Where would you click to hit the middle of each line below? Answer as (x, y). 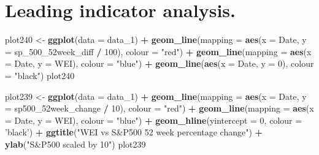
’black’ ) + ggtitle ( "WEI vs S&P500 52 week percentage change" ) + (134, 132)
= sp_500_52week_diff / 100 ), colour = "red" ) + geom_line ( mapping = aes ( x (158, 51)
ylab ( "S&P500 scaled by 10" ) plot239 (75, 144)
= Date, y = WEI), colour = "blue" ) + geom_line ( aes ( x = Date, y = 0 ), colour (159, 63)
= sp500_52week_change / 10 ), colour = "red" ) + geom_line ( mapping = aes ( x (159, 108)
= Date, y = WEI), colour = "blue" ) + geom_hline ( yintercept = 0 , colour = (154, 120)
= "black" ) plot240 (40, 75)
